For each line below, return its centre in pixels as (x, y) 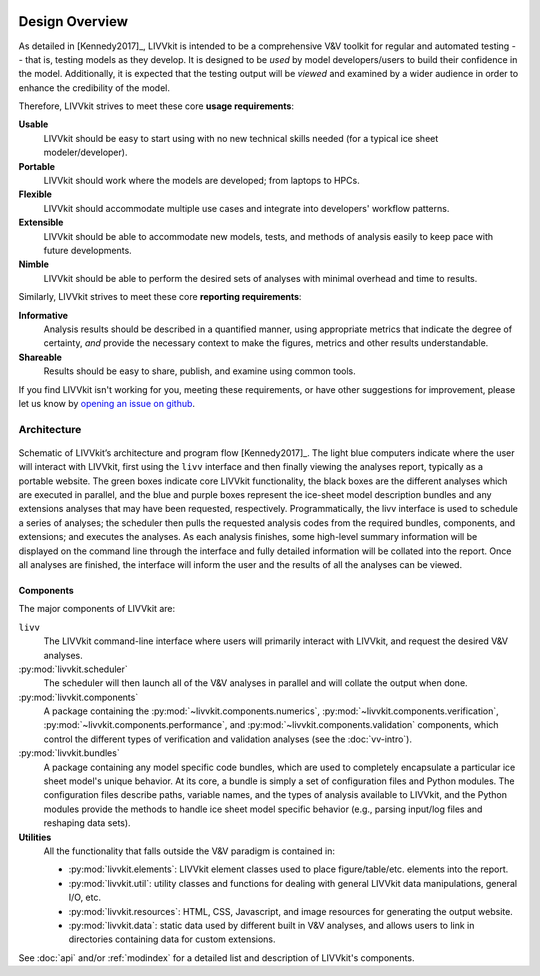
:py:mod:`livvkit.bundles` (69, 753)
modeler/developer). (85, 152)
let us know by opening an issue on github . (106, 403)
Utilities (35, 837)
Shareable (40, 357)
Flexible (35, 194)
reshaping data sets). (87, 823)
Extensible (41, 222)
